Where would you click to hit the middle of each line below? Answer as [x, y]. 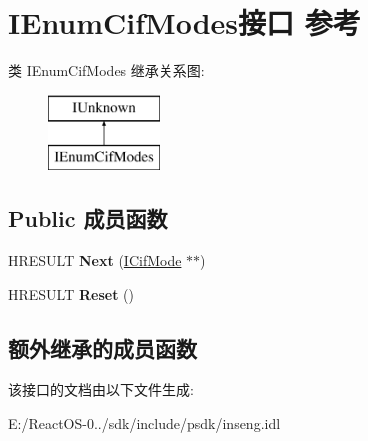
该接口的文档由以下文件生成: [101, 389]
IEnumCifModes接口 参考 [184, 22]
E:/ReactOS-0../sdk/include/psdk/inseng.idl [144, 423]
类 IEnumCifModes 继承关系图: [106, 70]
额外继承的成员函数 [102, 347]
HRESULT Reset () [71, 293]
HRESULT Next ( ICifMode [95, 260]
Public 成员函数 [88, 218]
